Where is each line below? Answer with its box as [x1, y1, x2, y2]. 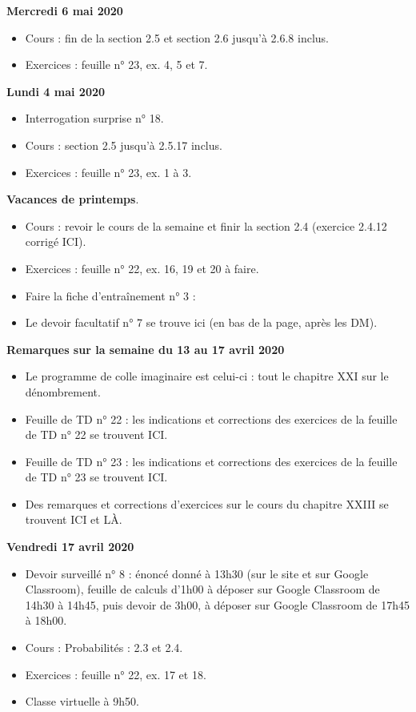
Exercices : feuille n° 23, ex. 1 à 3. [25, 163, 192, 180]
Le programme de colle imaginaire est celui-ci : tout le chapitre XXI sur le [25, 368, 389, 384]
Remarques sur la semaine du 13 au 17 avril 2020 [6, 340, 285, 357]
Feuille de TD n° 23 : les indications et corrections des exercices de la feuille [25, 453, 398, 469]
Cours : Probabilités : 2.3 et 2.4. [25, 639, 183, 656]
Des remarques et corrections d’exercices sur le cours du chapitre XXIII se [25, 495, 389, 512]
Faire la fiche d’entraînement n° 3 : [25, 287, 196, 304]
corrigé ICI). [25, 233, 86, 250]
